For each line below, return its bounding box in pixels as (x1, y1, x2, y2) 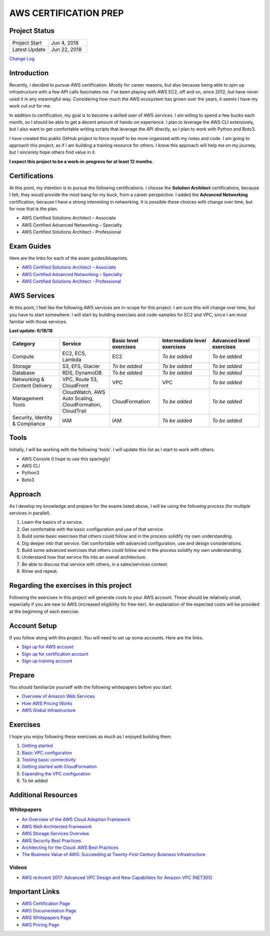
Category (12, 340, 35, 347)
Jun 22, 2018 (50, 46, 82, 53)
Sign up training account (21, 658, 72, 664)
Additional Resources (9, 791, 77, 799)
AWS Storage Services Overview (21, 830, 89, 836)
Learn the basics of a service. (21, 519, 83, 525)
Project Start (12, 40, 42, 47)
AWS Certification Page (21, 900, 70, 906)
